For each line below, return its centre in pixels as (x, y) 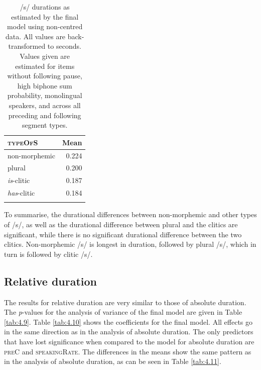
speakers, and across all (45, 105)
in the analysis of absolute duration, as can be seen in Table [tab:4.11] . (113, 361)
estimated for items (45, 66)
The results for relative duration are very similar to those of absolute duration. (125, 302)
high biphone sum (45, 85)
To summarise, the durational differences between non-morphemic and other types (130, 214)
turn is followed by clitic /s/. (48, 254)
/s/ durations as (45, 7)
